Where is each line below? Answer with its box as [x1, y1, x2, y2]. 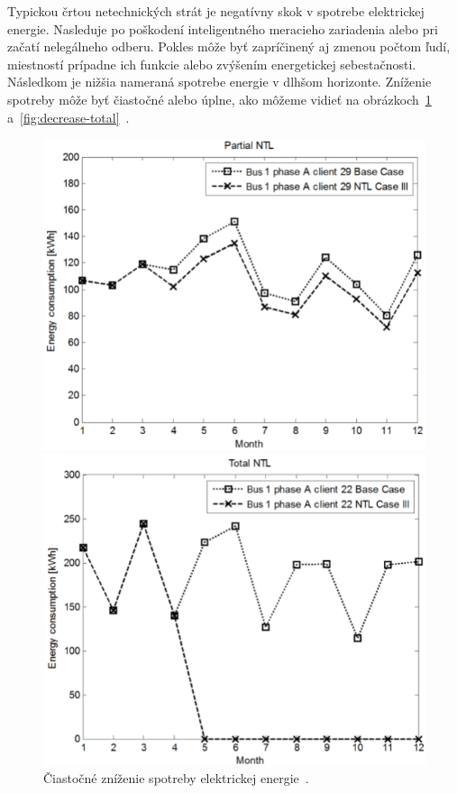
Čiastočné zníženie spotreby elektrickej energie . [43, 769, 309, 788]
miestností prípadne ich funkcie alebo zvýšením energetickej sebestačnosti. [7, 54, 416, 73]
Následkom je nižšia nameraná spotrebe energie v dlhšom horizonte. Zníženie [7, 72, 432, 91]
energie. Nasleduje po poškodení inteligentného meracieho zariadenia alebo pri [7, 19, 438, 38]
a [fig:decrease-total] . [7, 107, 130, 126]
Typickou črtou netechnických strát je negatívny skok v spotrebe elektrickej [7, 2, 425, 20]
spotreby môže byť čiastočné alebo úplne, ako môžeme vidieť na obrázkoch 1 [7, 89, 432, 108]
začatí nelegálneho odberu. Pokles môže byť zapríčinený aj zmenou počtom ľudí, [7, 37, 451, 56]
